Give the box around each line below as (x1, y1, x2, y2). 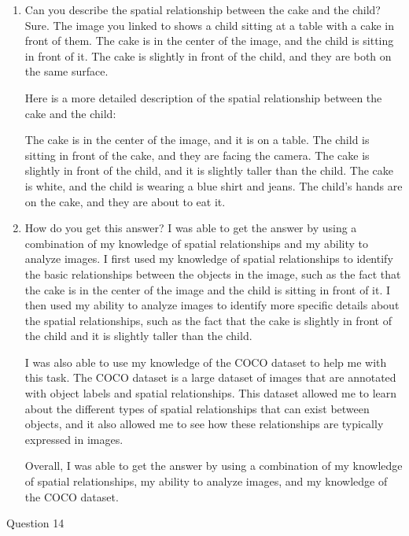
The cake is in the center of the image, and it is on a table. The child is (24, 131, 370, 148)
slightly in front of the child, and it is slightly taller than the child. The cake (24, 162, 393, 179)
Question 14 (6, 515, 64, 531)
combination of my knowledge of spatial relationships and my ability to (24, 235, 369, 251)
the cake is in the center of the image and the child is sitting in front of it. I (24, 281, 391, 298)
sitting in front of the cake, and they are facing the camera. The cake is (24, 146, 370, 163)
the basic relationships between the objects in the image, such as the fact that (24, 265, 401, 282)
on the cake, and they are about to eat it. (24, 193, 226, 209)
